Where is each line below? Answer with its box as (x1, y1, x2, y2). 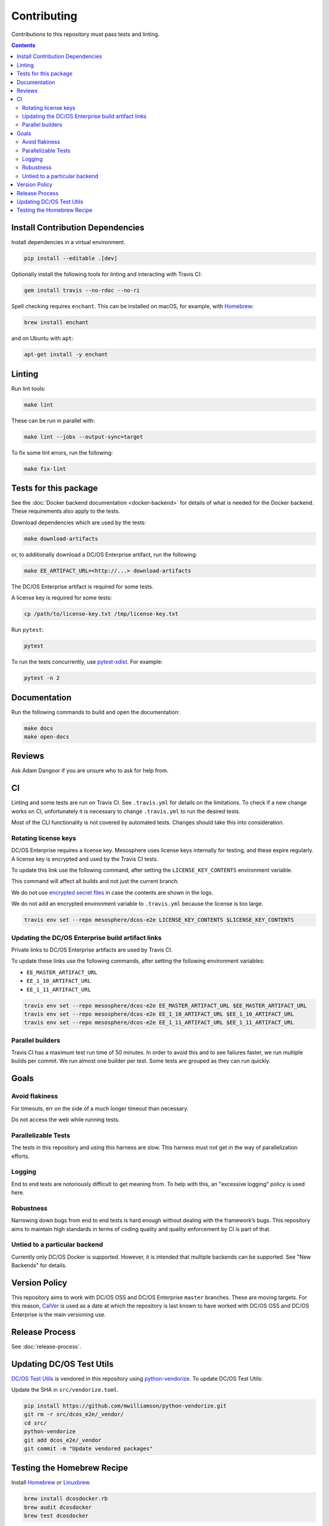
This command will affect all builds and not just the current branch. (11, 878, 179, 885)
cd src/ (24, 1419, 47, 1427)
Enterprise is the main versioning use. (11, 1311, 106, 1318)
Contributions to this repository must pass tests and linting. (11, 31, 160, 38)
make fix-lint (24, 465, 66, 472)
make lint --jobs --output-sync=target (24, 433, 143, 440)
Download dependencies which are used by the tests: (11, 519, 146, 526)
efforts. (11, 1152, 30, 1160)
